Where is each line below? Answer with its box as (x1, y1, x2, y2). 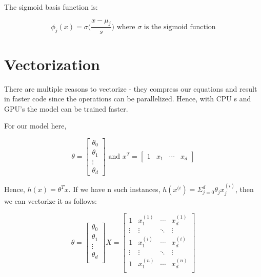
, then (235, 184, 254, 195)
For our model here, (4, 120, 67, 131)
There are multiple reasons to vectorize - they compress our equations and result (4, 83, 257, 94)
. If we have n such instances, (68, 184, 160, 195)
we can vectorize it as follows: (4, 195, 97, 206)
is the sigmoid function (144, 23, 216, 31)
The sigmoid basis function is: (4, 2, 98, 12)
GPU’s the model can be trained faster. (4, 103, 128, 114)
